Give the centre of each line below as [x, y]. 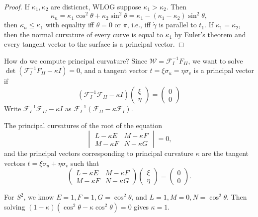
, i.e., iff [139, 25]
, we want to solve [215, 60]
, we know [39, 197]
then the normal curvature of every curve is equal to [84, 34]
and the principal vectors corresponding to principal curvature [99, 153]
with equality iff [70, 25]
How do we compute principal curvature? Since [76, 60]
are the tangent [225, 153]
